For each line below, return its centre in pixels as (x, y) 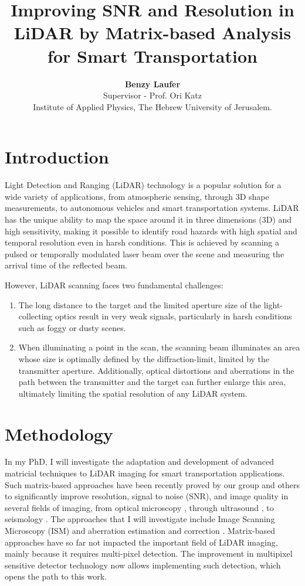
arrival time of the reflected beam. (66, 265)
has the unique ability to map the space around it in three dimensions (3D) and (148, 219)
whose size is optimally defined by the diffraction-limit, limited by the (144, 358)
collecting (35, 316)
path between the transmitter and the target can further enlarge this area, (152, 382)
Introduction (57, 157)
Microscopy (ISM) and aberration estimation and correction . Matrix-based (140, 530)
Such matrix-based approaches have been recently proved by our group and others (152, 484)
